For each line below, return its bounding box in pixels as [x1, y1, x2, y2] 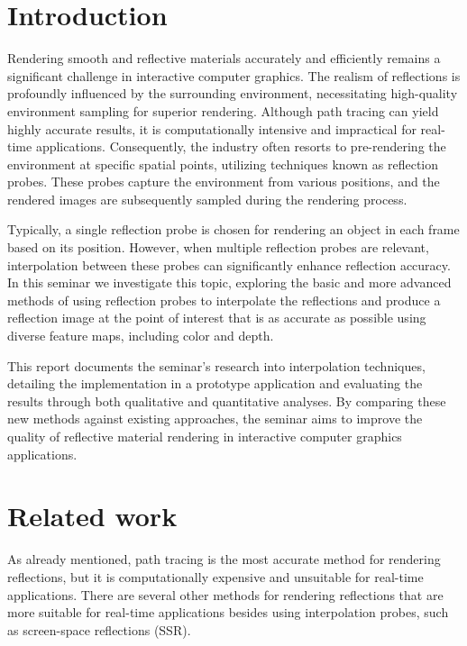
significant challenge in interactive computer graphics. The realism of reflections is [7, 66, 461, 85]
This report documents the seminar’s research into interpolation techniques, [7, 356, 426, 375]
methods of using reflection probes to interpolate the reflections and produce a [7, 290, 441, 309]
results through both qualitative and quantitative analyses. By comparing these [7, 391, 446, 410]
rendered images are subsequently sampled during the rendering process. [7, 189, 407, 208]
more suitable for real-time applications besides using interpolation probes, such [7, 603, 449, 622]
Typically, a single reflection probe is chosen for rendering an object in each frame [7, 220, 460, 239]
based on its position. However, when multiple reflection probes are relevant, [7, 238, 429, 257]
